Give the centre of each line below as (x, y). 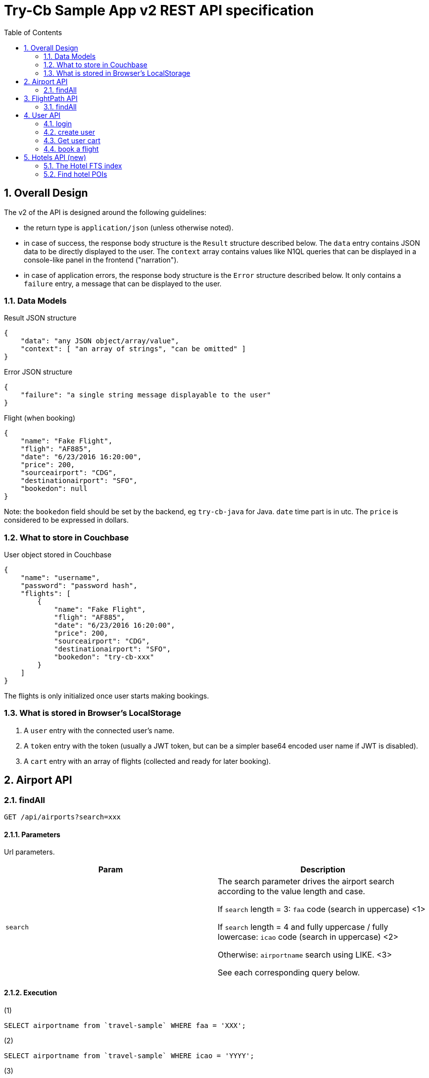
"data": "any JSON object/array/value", (100, 341)
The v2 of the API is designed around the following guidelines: (105, 212)
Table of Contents (33, 32)
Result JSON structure (40, 318)
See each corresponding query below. (289, 973)
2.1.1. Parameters (32, 834)
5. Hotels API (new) (55, 157)
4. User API (42, 115)
